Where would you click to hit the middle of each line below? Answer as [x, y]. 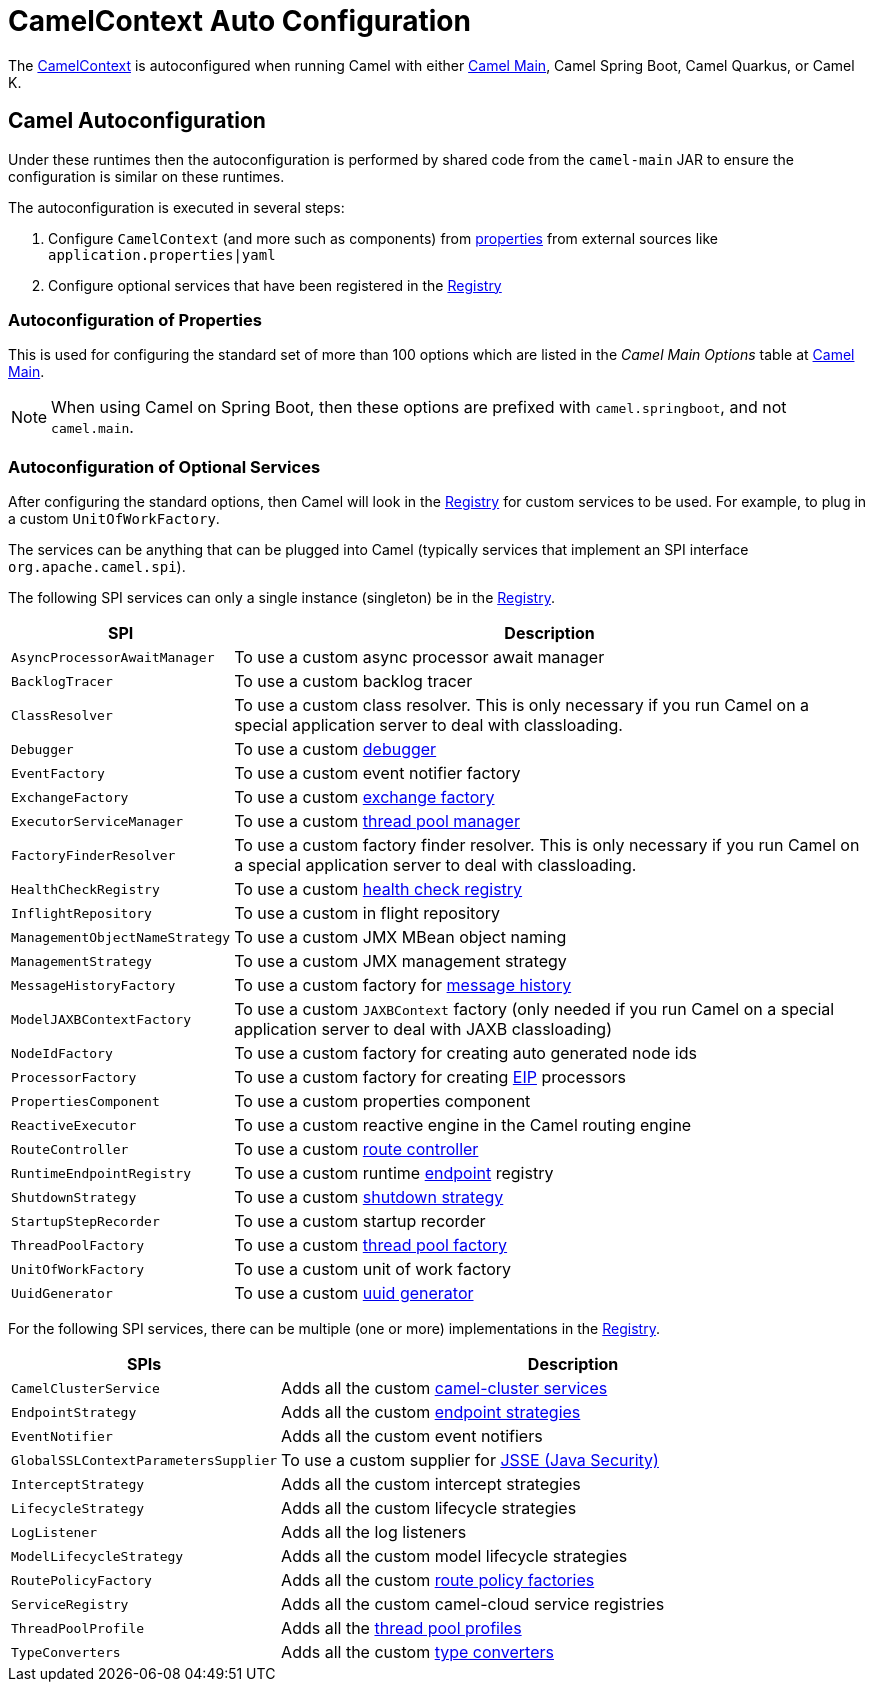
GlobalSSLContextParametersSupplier [144, 1460]
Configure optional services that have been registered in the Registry [275, 285]
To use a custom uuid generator [354, 1293]
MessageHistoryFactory [93, 985]
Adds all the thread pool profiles [401, 1628]
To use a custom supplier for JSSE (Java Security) [470, 1460]
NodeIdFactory [62, 1053]
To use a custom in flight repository [367, 913]
